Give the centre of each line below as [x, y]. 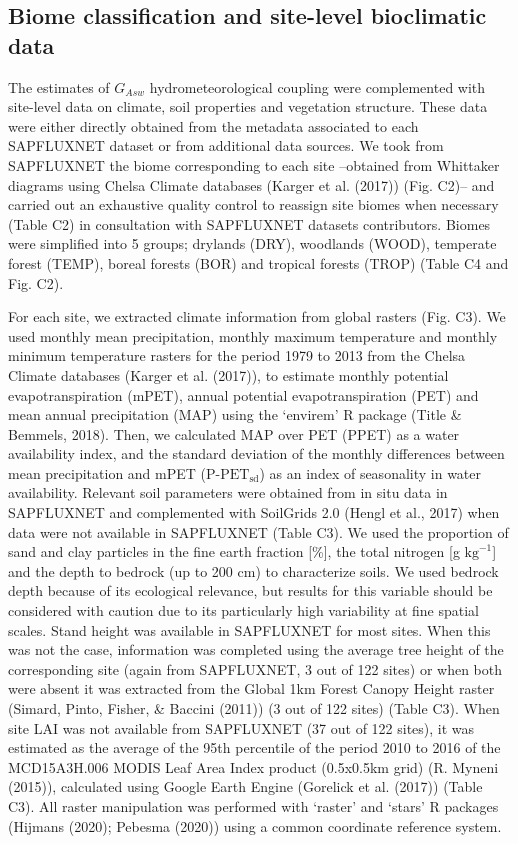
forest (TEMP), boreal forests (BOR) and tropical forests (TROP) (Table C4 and [258, 262]
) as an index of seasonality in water [370, 472]
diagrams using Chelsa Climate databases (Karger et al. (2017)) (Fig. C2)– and [251, 184]
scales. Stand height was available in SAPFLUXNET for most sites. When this [249, 629]
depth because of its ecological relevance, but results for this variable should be [250, 590]
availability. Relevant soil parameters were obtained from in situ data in [228, 492]
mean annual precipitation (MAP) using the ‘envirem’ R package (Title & [235, 414]
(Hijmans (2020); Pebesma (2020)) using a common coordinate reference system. [255, 825]
